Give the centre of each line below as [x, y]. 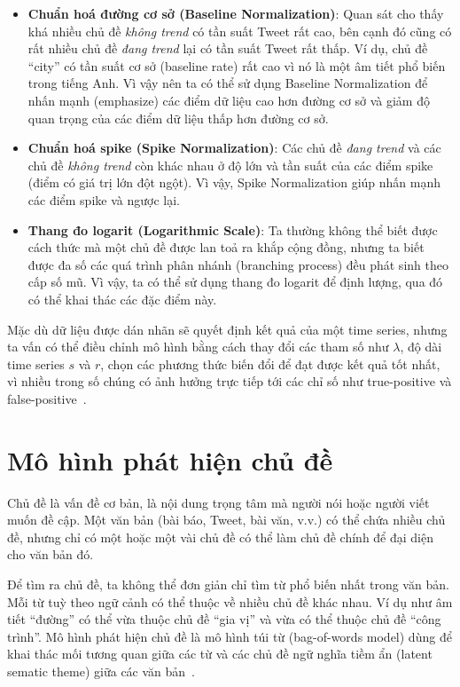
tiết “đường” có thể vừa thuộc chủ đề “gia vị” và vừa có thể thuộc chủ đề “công [224, 619]
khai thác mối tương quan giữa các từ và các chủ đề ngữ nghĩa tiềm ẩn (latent [220, 654]
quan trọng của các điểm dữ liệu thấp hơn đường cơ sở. [178, 118]
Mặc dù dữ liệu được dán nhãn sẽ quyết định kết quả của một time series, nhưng [227, 329]
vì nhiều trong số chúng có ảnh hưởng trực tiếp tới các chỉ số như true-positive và [230, 381]
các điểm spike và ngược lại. [104, 199]
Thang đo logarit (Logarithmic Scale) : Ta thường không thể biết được [233, 229]
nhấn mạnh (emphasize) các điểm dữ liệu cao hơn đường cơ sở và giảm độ [229, 100]
